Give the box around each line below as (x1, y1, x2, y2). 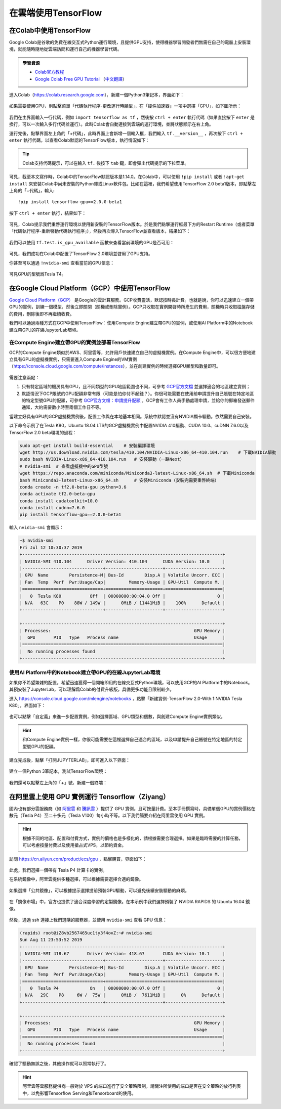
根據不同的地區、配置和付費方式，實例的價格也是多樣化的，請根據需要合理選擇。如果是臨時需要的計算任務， (22, 835, 243, 841)
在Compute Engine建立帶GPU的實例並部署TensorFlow (9, 339, 140, 346)
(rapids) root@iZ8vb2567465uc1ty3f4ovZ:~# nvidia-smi (19, 930, 153, 935)
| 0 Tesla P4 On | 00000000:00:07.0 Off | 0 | (19, 985, 226, 991)
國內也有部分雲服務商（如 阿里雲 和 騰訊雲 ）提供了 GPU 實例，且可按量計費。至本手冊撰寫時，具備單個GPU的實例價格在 (9, 805, 256, 811)
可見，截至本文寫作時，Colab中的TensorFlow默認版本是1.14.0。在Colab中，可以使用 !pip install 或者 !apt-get (9, 174, 244, 180)
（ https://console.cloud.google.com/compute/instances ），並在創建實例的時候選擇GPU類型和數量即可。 (9, 363, 221, 369)
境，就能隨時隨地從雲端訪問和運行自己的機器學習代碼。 (9, 46, 122, 52)
